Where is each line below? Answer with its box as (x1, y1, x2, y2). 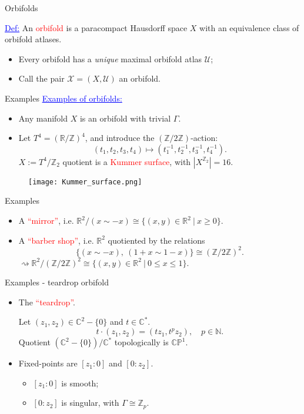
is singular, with (61, 396, 119, 409)
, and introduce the (85, 132, 155, 144)
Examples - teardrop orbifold (5, 276, 109, 288)
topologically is (114, 336, 169, 348)
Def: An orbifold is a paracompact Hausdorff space (5, 21, 188, 33)
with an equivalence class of (199, 21, 299, 33)
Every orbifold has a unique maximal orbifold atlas (18, 52, 202, 65)
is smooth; (61, 376, 99, 389)
